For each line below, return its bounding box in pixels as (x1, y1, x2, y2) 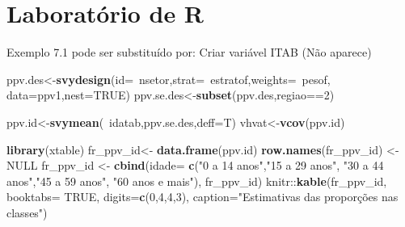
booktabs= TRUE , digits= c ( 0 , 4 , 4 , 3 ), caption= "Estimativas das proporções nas (6, 188, 399, 205)
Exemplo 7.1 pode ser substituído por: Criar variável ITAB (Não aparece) (6, 44, 372, 61)
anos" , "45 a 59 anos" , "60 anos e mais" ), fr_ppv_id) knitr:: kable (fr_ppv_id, (6, 172, 387, 189)
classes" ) (6, 204, 48, 221)
